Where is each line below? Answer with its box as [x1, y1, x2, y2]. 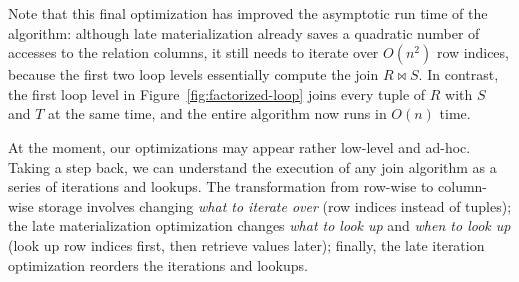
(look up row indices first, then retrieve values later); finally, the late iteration [8, 234, 485, 255]
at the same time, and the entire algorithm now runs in [48, 103, 387, 124]
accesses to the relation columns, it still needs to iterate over [8, 42, 379, 63]
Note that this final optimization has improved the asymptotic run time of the [8, 3, 488, 23]
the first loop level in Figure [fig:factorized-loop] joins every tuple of [8, 83, 426, 104]
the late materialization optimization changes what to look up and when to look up [8, 215, 511, 236]
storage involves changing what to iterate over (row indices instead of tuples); [38, 195, 512, 216]
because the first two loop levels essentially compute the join [8, 64, 379, 85]
